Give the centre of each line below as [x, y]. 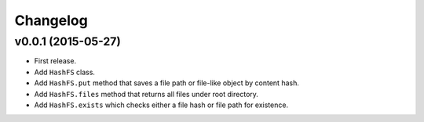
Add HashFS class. [65, 72]
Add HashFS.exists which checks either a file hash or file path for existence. [161, 105]
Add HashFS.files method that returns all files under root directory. [146, 94]
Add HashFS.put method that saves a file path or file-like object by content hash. [167, 83]
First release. [55, 61]
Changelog [51, 20]
